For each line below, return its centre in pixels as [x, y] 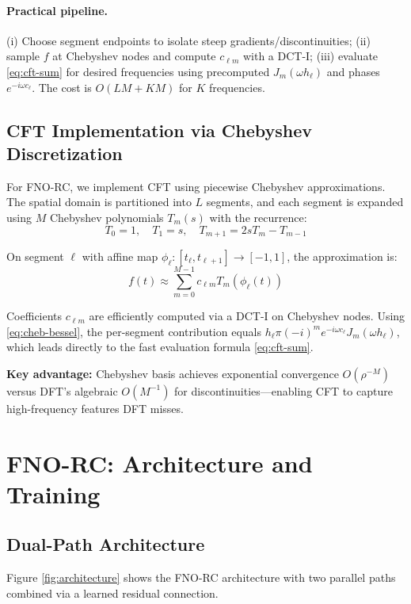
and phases [353, 71]
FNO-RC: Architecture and [160, 463]
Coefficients [34, 316]
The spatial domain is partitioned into [99, 202]
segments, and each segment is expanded [305, 202]
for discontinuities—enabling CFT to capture [284, 390]
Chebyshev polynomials [107, 217]
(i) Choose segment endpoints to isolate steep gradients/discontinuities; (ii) [188, 40]
